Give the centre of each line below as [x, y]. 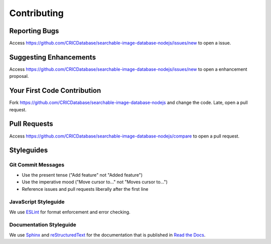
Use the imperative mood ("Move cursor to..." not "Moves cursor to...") [95, 182]
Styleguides [29, 150]
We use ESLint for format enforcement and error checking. [70, 212]
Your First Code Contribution [55, 91]
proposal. [19, 76]
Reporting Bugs [34, 31]
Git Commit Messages [37, 165]
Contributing [36, 13]
